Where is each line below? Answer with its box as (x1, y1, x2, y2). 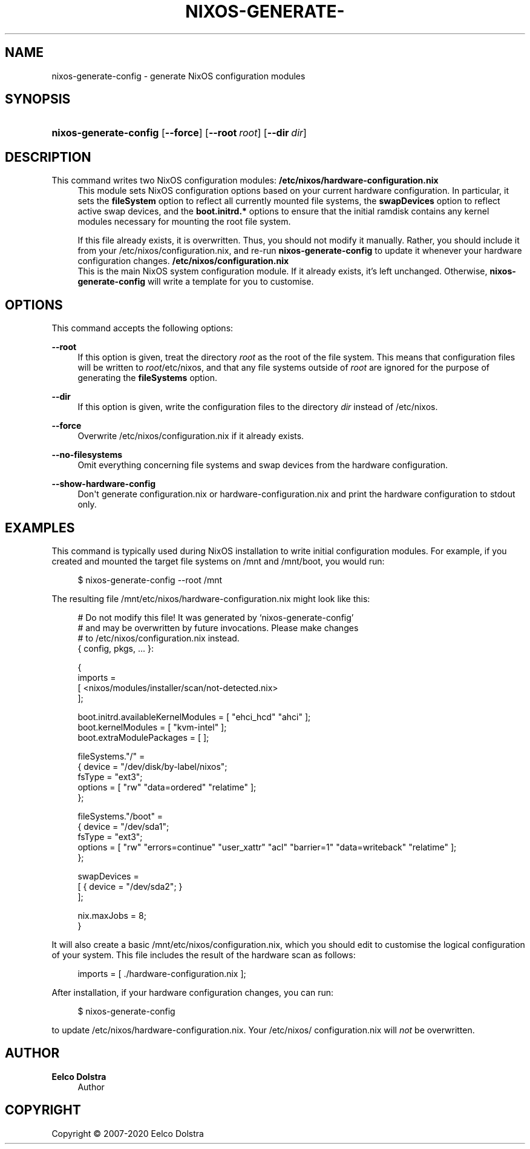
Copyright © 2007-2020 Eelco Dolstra (51, 1128, 204, 1139)
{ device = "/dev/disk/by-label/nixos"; (77, 761, 227, 772)
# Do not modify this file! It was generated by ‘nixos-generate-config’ (77, 612, 354, 623)
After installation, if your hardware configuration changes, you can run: (51, 987, 334, 998)
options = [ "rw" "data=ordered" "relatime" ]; (77, 781, 257, 792)
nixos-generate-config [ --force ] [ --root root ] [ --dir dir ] (51, 127, 307, 139)
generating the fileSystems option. (77, 373, 218, 383)
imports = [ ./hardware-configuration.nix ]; (77, 968, 246, 979)
